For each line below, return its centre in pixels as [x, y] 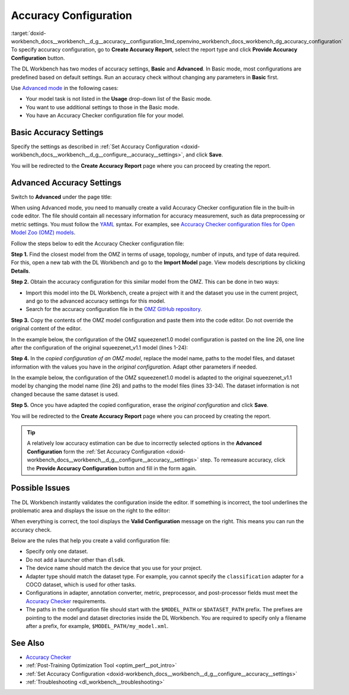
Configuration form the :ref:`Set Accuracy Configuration [96, 451]
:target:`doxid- [29, 33]
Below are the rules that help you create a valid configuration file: [90, 541]
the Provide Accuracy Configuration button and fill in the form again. [112, 468]
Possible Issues [41, 488]
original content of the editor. [47, 328]
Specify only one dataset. [57, 552]
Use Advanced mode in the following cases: [65, 88]
